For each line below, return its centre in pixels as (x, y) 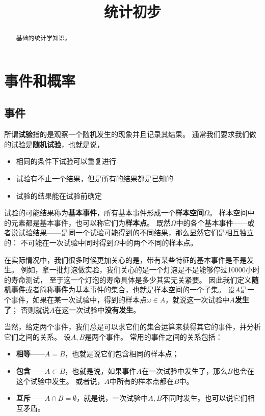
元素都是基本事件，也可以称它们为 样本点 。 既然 (91, 222)
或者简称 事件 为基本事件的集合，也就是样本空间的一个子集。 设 (130, 289)
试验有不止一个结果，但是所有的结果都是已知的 (95, 178)
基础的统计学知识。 (43, 38)
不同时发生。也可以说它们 (205, 398)
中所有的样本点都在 (141, 381)
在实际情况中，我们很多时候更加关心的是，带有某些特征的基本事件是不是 (125, 259)
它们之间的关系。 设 (37, 336)
